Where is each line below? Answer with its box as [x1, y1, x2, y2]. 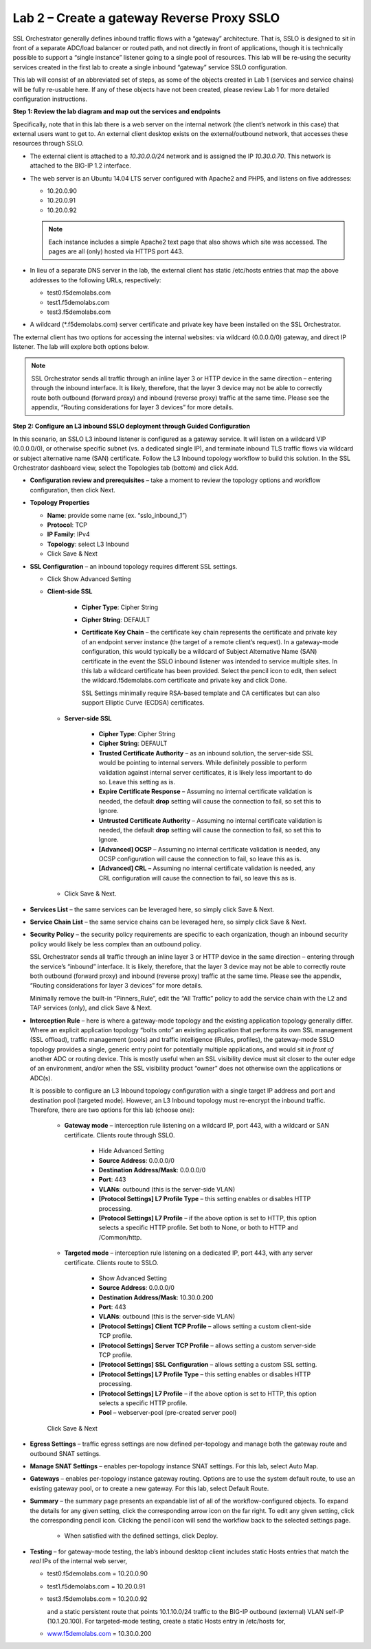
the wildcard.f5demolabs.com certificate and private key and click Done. [81, 676, 288, 685]
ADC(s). [30, 1073, 53, 1082]
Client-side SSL [47, 587, 93, 595]
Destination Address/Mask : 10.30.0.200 [98, 1293, 214, 1301]
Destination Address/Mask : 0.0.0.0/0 [98, 1166, 206, 1174]
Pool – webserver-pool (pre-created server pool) [98, 1409, 237, 1417]
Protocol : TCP [47, 521, 87, 529]
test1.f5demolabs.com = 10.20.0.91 [47, 1582, 146, 1590]
